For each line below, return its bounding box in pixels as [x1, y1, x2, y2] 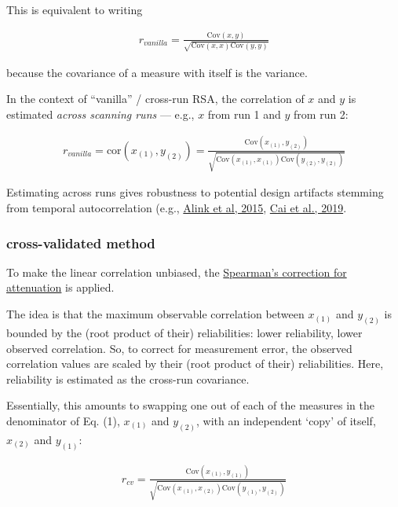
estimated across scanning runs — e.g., [6, 105, 195, 122]
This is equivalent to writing [6, 2, 143, 17]
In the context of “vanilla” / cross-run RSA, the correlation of [6, 90, 305, 107]
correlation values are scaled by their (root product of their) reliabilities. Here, [6, 355, 384, 372]
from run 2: [294, 105, 349, 122]
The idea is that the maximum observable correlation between [6, 306, 305, 322]
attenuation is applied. [6, 279, 115, 296]
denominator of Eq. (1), [6, 412, 120, 428]
